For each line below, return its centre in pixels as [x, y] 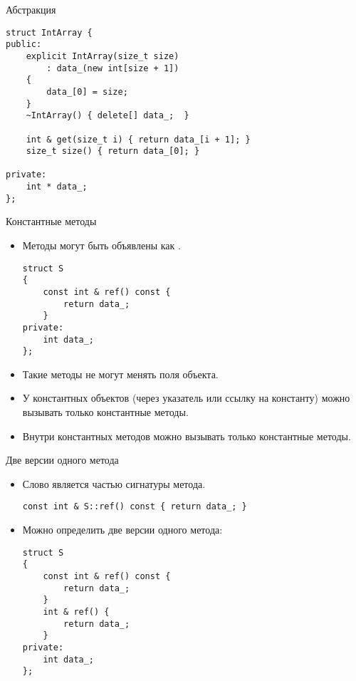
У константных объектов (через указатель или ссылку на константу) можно [186, 398]
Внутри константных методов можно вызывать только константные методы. [187, 436]
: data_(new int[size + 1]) [113, 68]
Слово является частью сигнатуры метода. [114, 483]
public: [24, 45]
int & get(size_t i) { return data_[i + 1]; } [138, 139]
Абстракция [31, 9]
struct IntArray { [49, 32]
